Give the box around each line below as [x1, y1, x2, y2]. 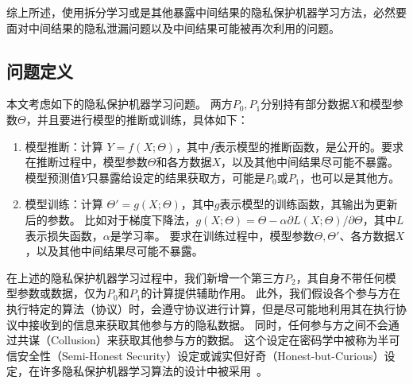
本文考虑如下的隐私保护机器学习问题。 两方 [6, 95, 233, 112]
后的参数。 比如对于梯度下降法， [25, 211, 196, 227]
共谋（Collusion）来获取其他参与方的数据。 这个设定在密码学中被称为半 [17, 332, 389, 348]
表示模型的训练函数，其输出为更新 [219, 196, 398, 212]
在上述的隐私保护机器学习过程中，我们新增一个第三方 [6, 269, 284, 285]
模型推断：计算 [25, 138, 103, 154]
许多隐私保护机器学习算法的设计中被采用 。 [39, 363, 268, 379]
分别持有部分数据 [261, 95, 350, 112]
